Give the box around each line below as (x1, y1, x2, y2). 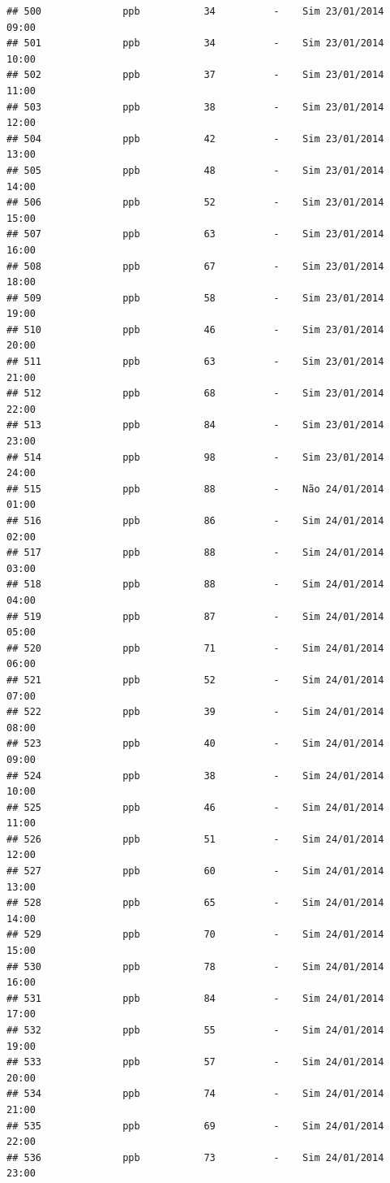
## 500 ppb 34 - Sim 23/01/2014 (6, 6, 384, 17)
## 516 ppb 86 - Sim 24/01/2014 (6, 515, 384, 526)
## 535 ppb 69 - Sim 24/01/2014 (6, 1120, 384, 1132)
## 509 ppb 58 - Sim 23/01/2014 (6, 292, 384, 304)
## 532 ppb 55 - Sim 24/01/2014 (6, 1025, 384, 1036)
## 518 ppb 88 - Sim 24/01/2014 (6, 578, 384, 591)
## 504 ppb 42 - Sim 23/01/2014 (6, 132, 384, 145)
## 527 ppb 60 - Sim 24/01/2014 (6, 865, 384, 877)
